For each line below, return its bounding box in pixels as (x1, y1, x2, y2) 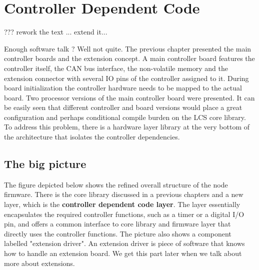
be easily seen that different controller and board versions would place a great (4, 102, 242, 112)
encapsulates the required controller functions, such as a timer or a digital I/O (4, 208, 244, 219)
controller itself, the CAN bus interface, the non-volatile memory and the (4, 62, 228, 73)
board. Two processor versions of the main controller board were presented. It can (4, 92, 255, 102)
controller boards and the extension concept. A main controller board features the (4, 53, 255, 63)
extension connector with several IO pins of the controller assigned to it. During (4, 72, 249, 83)
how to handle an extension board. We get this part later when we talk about (4, 248, 242, 258)
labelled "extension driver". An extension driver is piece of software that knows (4, 238, 245, 248)
